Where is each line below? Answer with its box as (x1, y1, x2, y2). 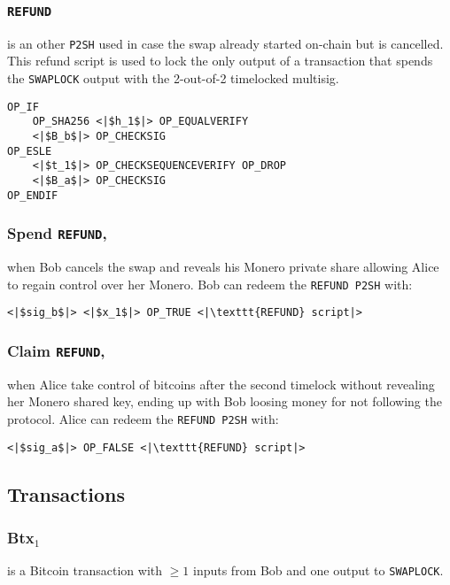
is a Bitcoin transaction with (7, 561, 162, 580)
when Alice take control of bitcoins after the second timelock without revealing (7, 374, 435, 393)
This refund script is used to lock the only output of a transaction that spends (7, 51, 433, 70)
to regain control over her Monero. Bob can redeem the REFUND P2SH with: (7, 274, 413, 293)
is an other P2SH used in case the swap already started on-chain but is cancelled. (7, 34, 444, 52)
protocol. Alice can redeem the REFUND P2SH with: (7, 409, 279, 427)
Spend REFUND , (7, 222, 107, 244)
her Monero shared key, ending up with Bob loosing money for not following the (7, 392, 442, 411)
